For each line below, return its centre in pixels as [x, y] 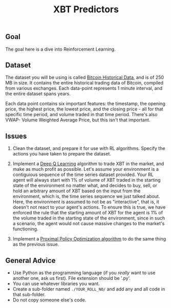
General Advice [30, 260]
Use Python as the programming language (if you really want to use [84, 273]
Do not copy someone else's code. [49, 300]
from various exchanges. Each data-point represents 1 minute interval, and [84, 89]
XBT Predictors [86, 9]
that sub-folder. [29, 295]
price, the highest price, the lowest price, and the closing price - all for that [84, 109]
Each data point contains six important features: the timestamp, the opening [85, 104]
